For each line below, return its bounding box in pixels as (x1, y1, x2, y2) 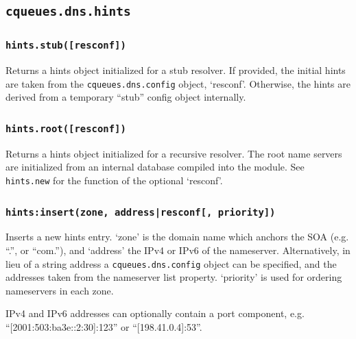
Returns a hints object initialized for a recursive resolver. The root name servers (5, 146, 342, 160)
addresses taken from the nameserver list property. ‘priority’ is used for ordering (5, 270, 342, 284)
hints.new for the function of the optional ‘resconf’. (5, 173, 223, 187)
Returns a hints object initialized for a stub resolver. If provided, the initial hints (5, 63, 346, 77)
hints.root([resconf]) (5, 123, 126, 134)
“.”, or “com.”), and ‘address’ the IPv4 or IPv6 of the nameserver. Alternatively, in (5, 242, 351, 257)
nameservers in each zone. (5, 283, 114, 297)
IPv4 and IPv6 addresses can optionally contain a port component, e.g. (5, 306, 305, 321)
